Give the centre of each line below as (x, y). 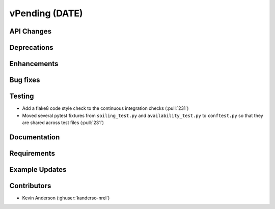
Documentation (35, 137)
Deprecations (31, 48)
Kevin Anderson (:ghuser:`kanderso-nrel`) (66, 198)
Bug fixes (25, 80)
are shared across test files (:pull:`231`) (63, 123)
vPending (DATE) (46, 13)
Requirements (32, 153)
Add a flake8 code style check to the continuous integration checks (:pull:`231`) (105, 108)
